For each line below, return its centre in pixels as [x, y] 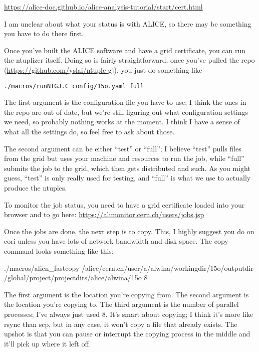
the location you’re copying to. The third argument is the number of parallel [121, 304]
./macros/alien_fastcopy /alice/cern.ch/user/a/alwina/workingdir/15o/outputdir [129, 268]
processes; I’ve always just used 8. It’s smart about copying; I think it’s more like [128, 314]
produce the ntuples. [36, 187]
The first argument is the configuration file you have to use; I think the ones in [125, 102]
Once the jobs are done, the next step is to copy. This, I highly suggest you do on [129, 231]
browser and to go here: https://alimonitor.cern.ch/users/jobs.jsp [104, 214]
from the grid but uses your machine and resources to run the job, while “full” [124, 158]
